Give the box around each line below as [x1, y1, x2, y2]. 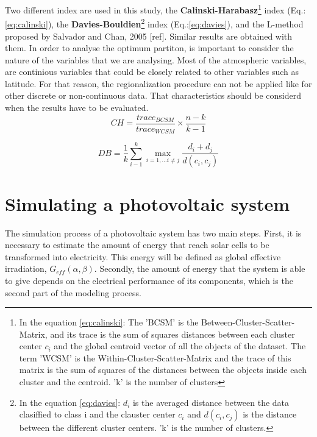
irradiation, [5, 262, 47, 275]
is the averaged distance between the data [132, 396, 290, 408]
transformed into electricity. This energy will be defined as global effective [5, 250, 281, 263]
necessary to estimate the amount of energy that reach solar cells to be [5, 238, 269, 251]
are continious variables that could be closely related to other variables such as [5, 65, 299, 78]
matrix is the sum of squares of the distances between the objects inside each [19, 363, 307, 376]
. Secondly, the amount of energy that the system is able [94, 262, 305, 275]
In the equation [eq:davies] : [19, 396, 121, 408]
